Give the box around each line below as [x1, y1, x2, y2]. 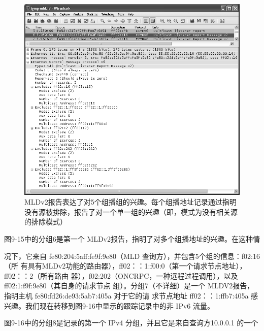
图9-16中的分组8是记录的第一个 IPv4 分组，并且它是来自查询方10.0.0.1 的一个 [4, 317, 258, 328]
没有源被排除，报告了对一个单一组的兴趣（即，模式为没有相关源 [24, 206, 238, 217]
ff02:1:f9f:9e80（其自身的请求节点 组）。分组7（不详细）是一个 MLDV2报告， [4, 280, 254, 291]
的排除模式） [24, 216, 67, 227]
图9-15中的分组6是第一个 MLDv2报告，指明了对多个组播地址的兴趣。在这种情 [4, 234, 260, 244]
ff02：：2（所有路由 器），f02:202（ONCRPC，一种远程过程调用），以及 [4, 270, 238, 281]
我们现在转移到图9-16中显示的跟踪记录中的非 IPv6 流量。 [25, 300, 214, 311]
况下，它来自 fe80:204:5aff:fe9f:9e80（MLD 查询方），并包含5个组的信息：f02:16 [4, 250, 260, 261]
